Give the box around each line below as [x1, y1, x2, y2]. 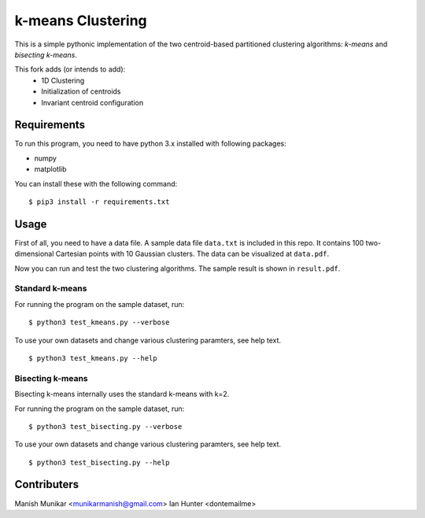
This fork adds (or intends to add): [14, 65, 126, 74]
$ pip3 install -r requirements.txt [28, 197, 170, 206]
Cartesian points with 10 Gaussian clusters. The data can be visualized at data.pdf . [55, 249, 330, 259]
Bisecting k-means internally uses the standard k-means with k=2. [14, 390, 230, 399]
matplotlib [34, 165, 67, 174]
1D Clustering [41, 76, 85, 85]
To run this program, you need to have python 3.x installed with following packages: [14, 139, 286, 149]
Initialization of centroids [41, 87, 121, 96]
